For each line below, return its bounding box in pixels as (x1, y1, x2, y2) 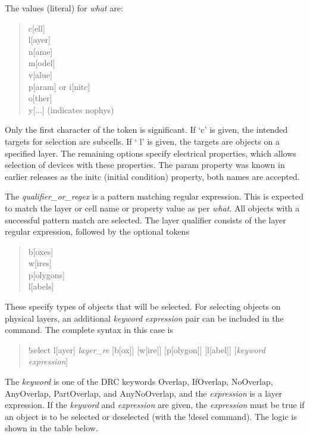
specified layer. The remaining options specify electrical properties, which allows (5, 147, 296, 159)
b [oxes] (28, 245, 54, 257)
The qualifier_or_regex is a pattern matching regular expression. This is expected (5, 190, 304, 203)
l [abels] (28, 280, 54, 292)
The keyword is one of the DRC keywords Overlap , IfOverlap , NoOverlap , (5, 375, 273, 388)
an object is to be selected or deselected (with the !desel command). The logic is (5, 410, 297, 422)
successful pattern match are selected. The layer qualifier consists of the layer (5, 213, 286, 226)
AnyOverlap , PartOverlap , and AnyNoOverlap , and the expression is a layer (5, 387, 283, 399)
